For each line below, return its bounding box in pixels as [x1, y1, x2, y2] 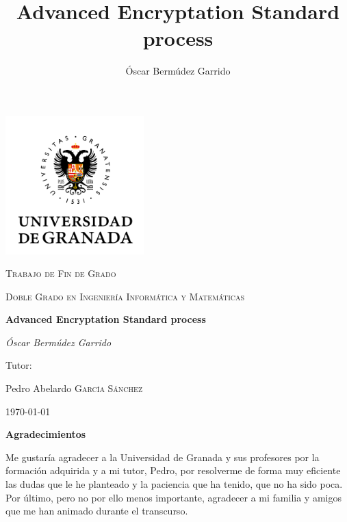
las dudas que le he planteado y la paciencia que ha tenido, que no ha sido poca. [5, 477, 343, 491]
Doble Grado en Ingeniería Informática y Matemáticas [5, 289, 245, 303]
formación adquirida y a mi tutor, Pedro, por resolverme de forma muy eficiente [5, 463, 341, 478]
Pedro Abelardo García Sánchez [5, 381, 143, 395]
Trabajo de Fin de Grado [5, 266, 116, 280]
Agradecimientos [5, 427, 86, 441]
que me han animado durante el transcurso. [5, 504, 188, 518]
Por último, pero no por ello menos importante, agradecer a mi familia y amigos [5, 490, 342, 504]
